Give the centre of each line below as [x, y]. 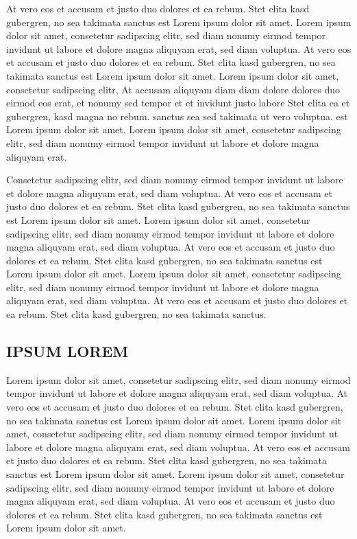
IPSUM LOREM [67, 351]
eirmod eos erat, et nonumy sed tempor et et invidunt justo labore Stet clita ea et [178, 103]
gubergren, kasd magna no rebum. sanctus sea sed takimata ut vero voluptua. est [177, 116]
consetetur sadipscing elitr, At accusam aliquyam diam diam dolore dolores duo [173, 89]
